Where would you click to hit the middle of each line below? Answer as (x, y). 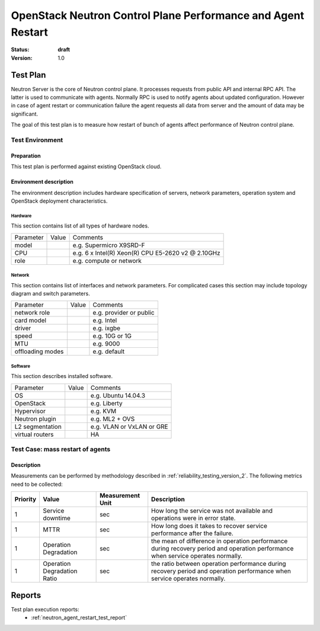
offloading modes (39, 351)
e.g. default (109, 351)
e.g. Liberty (106, 403)
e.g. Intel (105, 321)
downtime (57, 518)
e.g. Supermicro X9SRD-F (109, 245)
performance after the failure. (192, 533)
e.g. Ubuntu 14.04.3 (118, 395)
